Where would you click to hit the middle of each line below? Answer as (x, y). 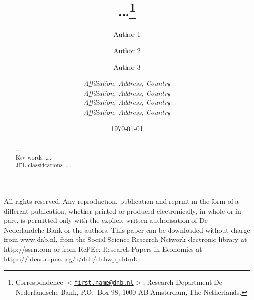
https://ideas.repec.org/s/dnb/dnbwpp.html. (71, 258)
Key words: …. (33, 157)
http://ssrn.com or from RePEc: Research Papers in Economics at (103, 249)
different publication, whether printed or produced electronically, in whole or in (123, 210)
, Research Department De (182, 282)
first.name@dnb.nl (104, 283)
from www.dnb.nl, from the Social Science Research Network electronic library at (126, 239)
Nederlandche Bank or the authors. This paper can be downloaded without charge (127, 230)
